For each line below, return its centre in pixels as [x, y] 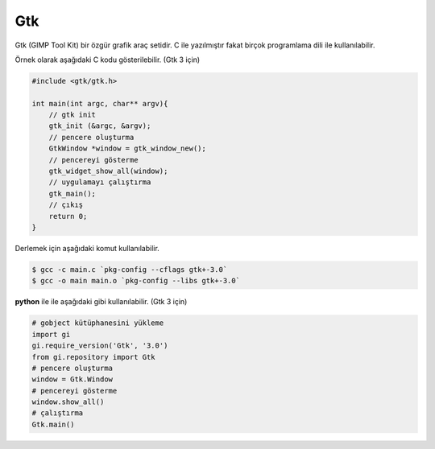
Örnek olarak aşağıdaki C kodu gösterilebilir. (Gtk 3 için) [108, 60]
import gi [51, 334]
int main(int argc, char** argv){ [100, 103]
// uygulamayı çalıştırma [100, 182]
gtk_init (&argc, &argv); [100, 126]
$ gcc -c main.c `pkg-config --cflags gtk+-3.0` [130, 269]
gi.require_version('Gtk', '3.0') [100, 346]
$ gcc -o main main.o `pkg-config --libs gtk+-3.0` [136, 281]
